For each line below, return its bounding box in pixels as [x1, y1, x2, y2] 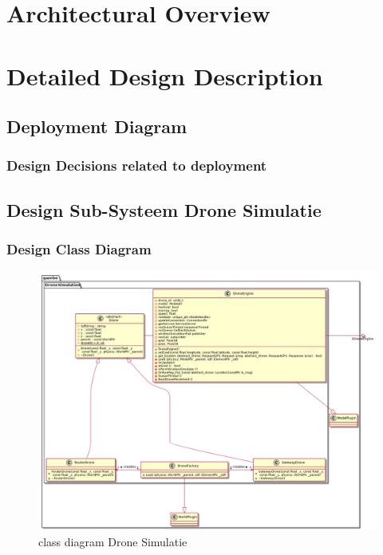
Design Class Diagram [6, 239, 152, 259]
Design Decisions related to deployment [6, 155, 267, 175]
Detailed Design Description [6, 59, 323, 92]
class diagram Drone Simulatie [38, 533, 188, 549]
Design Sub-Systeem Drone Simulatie [6, 197, 322, 222]
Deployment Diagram [6, 114, 188, 139]
